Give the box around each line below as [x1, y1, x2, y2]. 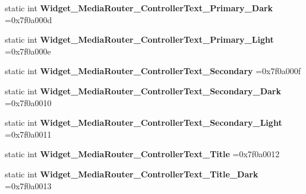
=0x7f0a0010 [5, 96, 52, 109]
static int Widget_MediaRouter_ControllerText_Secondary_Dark [5, 84, 281, 97]
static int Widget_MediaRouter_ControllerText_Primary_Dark [5, 2, 273, 14]
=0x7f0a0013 [5, 179, 52, 192]
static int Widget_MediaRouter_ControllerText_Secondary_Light [5, 116, 282, 129]
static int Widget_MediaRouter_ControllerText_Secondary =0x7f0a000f [5, 65, 301, 77]
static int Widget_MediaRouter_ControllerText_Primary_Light [5, 33, 274, 46]
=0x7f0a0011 [5, 128, 52, 140]
